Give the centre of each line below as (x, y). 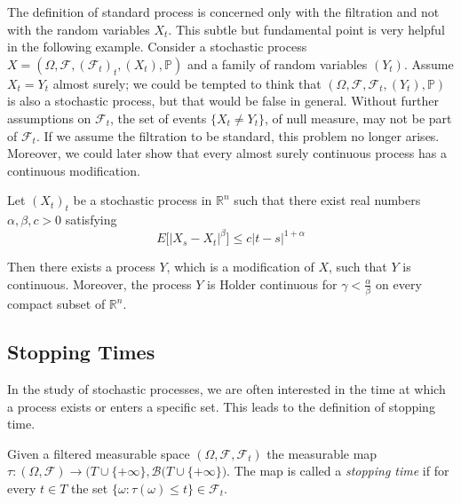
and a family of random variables (277, 63)
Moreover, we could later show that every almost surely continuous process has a (227, 153)
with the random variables (79, 29)
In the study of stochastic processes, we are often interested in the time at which (227, 388)
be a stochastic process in (143, 200)
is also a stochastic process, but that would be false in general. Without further (223, 101)
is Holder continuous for (272, 283)
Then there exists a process (81, 267)
